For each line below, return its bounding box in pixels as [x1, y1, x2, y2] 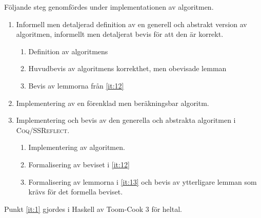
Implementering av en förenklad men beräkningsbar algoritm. [16, 97, 209, 108]
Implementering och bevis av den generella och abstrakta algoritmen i [16, 115, 236, 125]
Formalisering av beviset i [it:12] [28, 159, 130, 169]
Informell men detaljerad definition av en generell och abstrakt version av [16, 18, 247, 29]
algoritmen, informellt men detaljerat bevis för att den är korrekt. [16, 29, 224, 39]
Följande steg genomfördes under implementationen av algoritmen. [4, 2, 214, 12]
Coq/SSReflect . [16, 124, 70, 135]
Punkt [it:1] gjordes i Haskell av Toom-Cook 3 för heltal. [4, 203, 182, 214]
